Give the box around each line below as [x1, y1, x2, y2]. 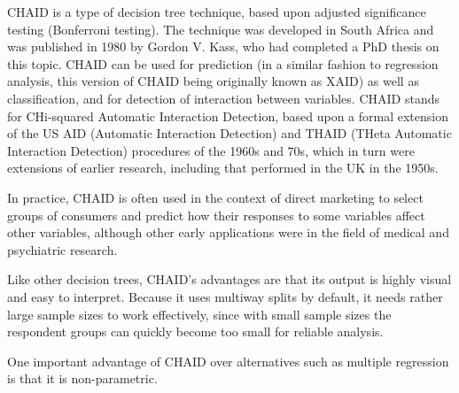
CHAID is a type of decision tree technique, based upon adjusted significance [7, 3, 426, 20]
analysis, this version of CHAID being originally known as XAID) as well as [7, 72, 419, 90]
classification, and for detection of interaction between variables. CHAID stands [7, 89, 440, 107]
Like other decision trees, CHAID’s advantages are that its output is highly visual [7, 270, 452, 289]
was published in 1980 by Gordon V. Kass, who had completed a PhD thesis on [7, 37, 440, 56]
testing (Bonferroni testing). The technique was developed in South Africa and [7, 19, 434, 38]
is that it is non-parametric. [7, 369, 158, 388]
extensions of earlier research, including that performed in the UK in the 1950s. [7, 158, 439, 177]
